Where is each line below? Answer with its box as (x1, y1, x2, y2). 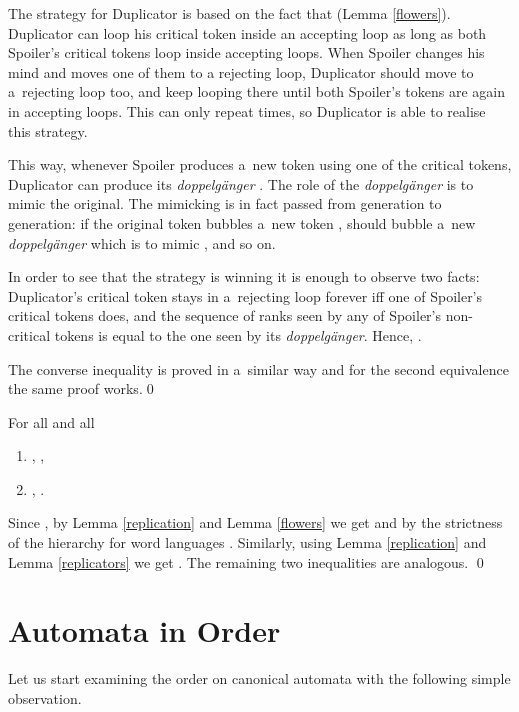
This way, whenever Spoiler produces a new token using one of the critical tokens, (8, 154, 512, 175)
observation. (8, 687, 82, 708)
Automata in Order (8, 610, 281, 651)
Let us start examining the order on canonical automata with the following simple (8, 668, 511, 689)
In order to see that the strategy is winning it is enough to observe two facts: (8, 266, 480, 287)
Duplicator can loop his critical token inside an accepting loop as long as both (8, 22, 487, 43)
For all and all (8, 411, 95, 432)
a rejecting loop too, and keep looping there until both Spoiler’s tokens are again (8, 81, 505, 102)
